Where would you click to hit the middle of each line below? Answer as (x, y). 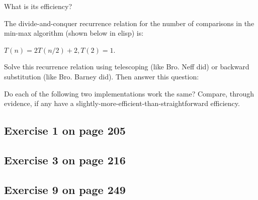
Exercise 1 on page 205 (65, 130)
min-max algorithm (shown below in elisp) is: (74, 33)
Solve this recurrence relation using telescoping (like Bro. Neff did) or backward (127, 67)
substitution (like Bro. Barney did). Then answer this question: (102, 76)
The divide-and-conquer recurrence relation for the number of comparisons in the (129, 23)
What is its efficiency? (38, 6)
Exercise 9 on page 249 (65, 189)
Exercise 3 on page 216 (65, 160)
